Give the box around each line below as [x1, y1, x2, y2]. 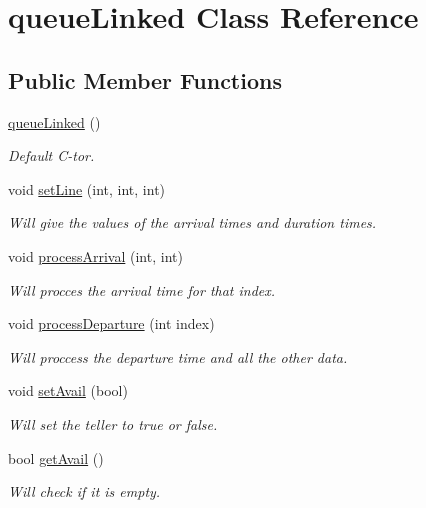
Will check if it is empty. [8, 481, 161, 502]
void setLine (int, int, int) [8, 178, 166, 199]
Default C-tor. [8, 145, 95, 166]
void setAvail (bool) [8, 380, 128, 401]
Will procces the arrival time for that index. [8, 279, 276, 300]
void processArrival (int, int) [8, 245, 183, 266]
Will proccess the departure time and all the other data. [8, 346, 348, 367]
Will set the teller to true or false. [8, 413, 218, 434]
